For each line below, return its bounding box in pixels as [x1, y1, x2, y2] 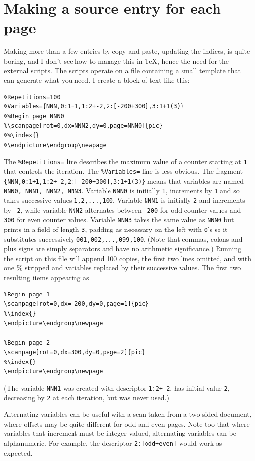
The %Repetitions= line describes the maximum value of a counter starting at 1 [4, 156, 247, 166]
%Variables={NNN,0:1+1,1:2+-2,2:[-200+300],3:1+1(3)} [4, 103, 184, 110]
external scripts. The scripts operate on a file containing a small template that [4, 65, 241, 75]
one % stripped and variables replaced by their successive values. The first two [4, 263, 241, 273]
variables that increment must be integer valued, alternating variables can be [4, 428, 236, 438]
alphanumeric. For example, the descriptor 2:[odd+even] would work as [4, 437, 222, 448]
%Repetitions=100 [4, 93, 61, 100]
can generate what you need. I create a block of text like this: [4, 75, 190, 85]
